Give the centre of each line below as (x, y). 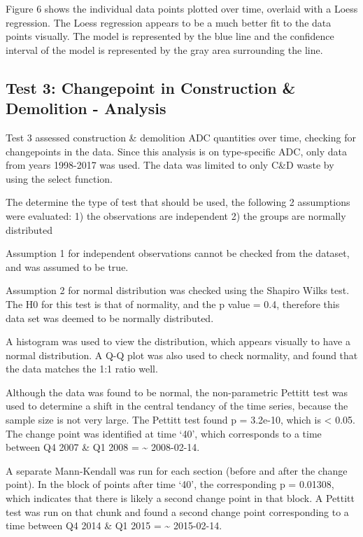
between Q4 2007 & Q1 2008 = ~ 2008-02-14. (103, 447)
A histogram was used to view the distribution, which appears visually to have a (178, 341)
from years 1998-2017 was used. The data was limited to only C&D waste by (170, 165)
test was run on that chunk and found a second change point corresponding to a (177, 511)
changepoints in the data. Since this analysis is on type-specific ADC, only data (176, 151)
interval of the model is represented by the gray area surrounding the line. (164, 49)
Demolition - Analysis (86, 108)
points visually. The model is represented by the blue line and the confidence (170, 36)
